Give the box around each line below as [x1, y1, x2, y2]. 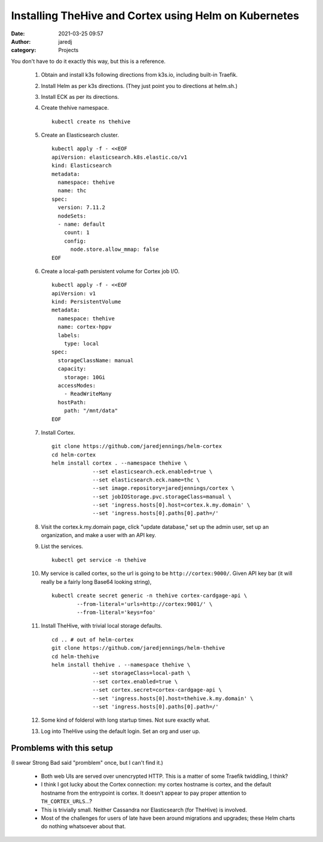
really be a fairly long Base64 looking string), [41, 578, 152, 585]
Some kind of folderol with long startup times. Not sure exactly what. [41, 716, 211, 724]
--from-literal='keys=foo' [77, 608, 156, 616]
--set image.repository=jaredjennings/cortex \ [92, 485, 234, 492]
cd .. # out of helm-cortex [51, 636, 134, 643]
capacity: [57, 365, 87, 372]
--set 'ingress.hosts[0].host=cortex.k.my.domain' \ [92, 502, 251, 508]
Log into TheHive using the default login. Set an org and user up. [41, 728, 200, 735]
